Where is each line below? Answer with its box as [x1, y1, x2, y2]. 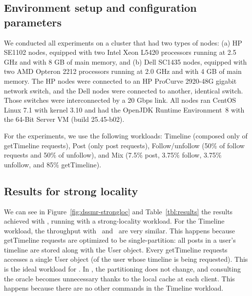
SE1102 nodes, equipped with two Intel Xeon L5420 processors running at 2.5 [4, 47, 236, 57]
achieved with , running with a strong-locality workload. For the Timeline [4, 216, 225, 226]
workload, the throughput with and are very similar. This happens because [4, 225, 235, 235]
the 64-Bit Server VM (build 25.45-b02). [4, 114, 125, 124]
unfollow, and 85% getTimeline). [4, 159, 102, 169]
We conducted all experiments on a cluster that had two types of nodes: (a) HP [4, 37, 242, 47]
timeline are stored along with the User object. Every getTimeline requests [4, 244, 228, 254]
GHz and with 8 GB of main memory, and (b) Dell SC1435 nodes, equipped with [4, 56, 247, 67]
